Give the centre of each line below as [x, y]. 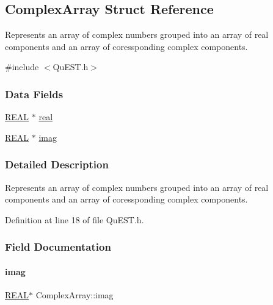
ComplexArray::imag [75, 295]
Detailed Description [57, 164]
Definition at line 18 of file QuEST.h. [75, 219]
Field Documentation [58, 247]
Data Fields [34, 94]
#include [22, 67]
